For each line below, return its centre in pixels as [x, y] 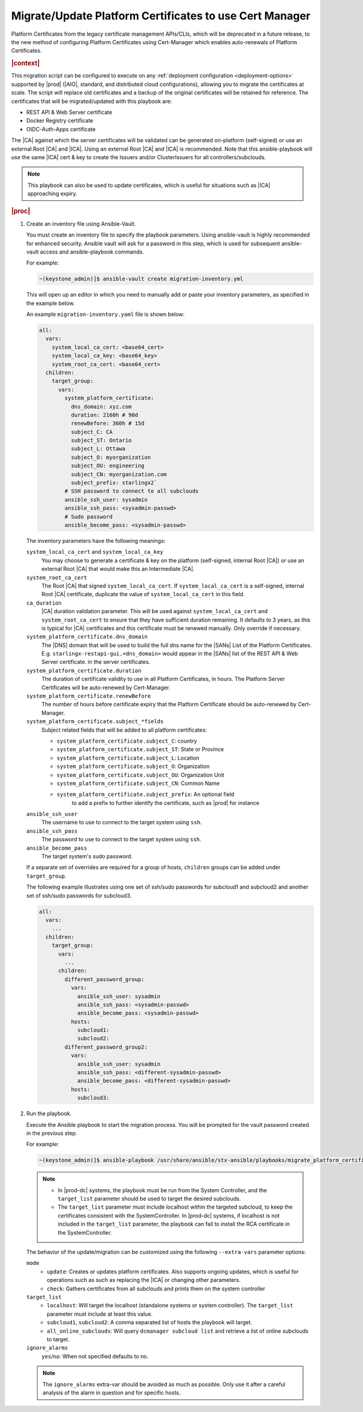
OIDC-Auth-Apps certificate [61, 129]
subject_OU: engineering [107, 466]
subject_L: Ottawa [98, 449]
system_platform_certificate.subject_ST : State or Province [140, 749]
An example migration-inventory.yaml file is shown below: [105, 314]
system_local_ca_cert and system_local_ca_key [95, 552]
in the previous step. [52, 1133]
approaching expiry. [53, 194]
